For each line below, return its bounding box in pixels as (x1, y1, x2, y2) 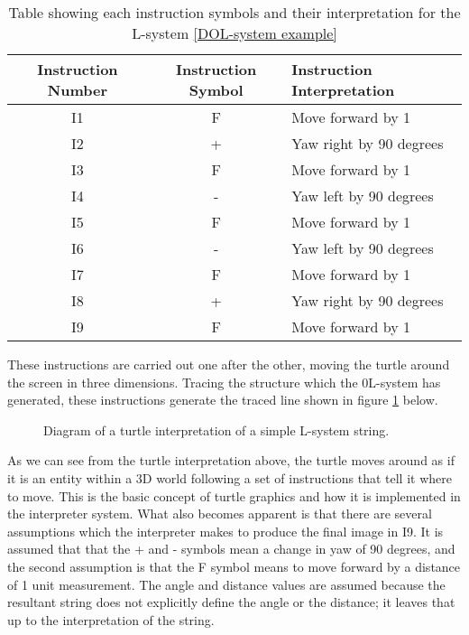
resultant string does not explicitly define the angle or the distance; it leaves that (7, 593, 455, 612)
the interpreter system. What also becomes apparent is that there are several (7, 504, 432, 523)
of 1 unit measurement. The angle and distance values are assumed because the (7, 574, 446, 593)
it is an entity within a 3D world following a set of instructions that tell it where (7, 468, 452, 487)
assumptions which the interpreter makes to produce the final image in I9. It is (7, 521, 444, 540)
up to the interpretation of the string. (7, 610, 215, 629)
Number (47, 79, 108, 100)
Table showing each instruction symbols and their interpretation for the (8, 2, 461, 23)
